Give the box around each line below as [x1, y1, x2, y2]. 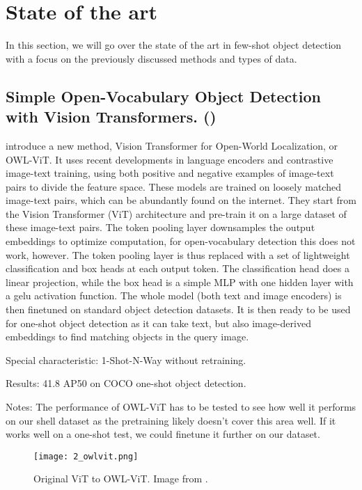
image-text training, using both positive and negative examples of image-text [6, 166, 334, 180]
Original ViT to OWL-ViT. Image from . [33, 471, 208, 486]
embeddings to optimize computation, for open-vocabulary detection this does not [6, 234, 356, 248]
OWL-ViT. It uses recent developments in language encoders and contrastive [6, 152, 333, 166]
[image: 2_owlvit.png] [33, 451, 139, 461]
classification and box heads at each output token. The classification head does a [6, 261, 349, 276]
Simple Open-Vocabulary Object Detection [6, 85, 321, 106]
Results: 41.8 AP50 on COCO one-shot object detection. [6, 376, 246, 390]
